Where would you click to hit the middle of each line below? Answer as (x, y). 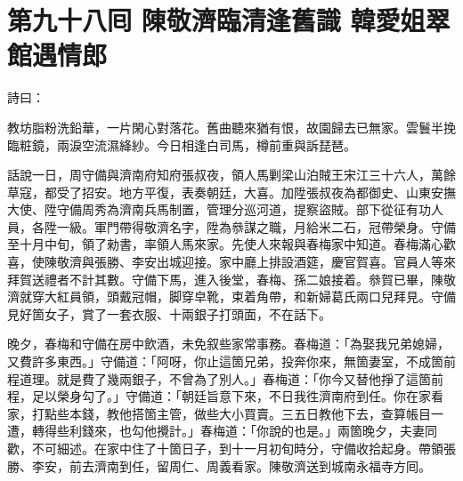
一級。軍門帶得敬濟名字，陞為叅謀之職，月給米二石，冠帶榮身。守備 (256, 226)
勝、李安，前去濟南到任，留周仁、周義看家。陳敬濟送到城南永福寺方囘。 (219, 465)
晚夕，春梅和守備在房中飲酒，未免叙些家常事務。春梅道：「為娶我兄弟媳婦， (228, 344)
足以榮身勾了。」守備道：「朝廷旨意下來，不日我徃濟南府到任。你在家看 (237, 396)
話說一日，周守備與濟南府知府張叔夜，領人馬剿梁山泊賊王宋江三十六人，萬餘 (231, 175)
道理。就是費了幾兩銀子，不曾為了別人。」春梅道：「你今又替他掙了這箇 (225, 378)
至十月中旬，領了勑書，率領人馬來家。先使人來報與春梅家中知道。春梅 (213, 244)
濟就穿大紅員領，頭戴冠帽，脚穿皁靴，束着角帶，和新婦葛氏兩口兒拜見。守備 (231, 297)
